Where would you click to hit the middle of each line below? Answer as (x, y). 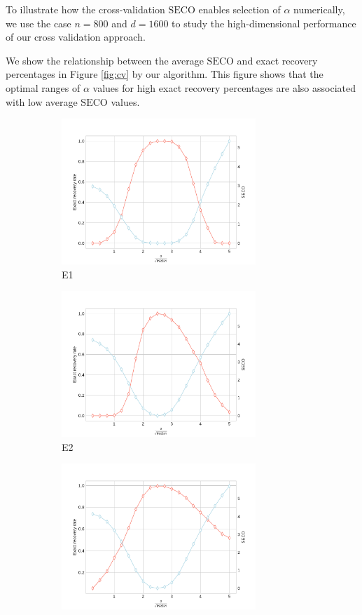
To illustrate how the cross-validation (85, 9)
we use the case (39, 23)
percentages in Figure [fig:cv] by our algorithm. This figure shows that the (165, 74)
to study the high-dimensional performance (264, 23)
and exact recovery (277, 60)
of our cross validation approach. (76, 37)
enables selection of (239, 9)
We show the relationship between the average (105, 60)
